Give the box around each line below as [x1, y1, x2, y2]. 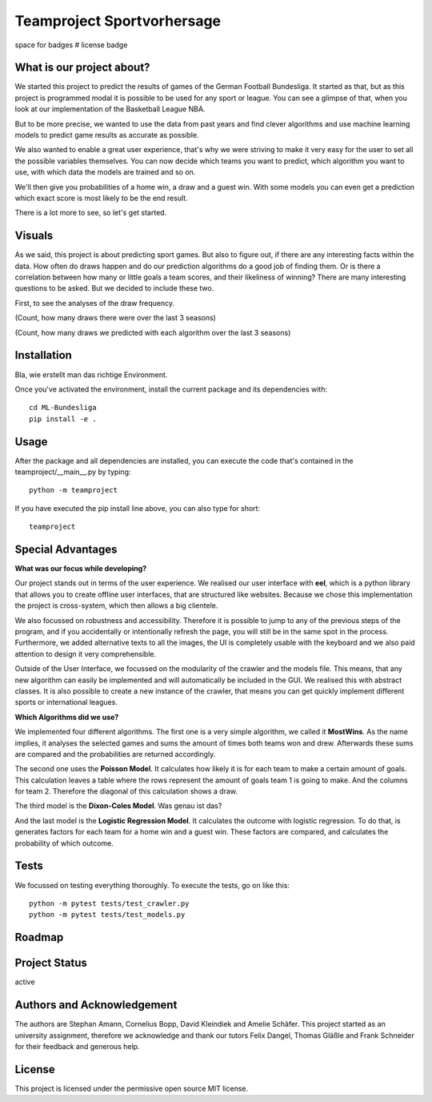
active [14, 977, 35, 987]
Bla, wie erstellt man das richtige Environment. [14, 369, 168, 380]
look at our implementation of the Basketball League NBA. [14, 104, 206, 114]
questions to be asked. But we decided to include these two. [14, 284, 214, 293]
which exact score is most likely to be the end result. [14, 193, 188, 203]
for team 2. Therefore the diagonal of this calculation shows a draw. [14, 786, 238, 796]
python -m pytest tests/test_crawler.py [29, 899, 190, 908]
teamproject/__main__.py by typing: [14, 467, 131, 477]
